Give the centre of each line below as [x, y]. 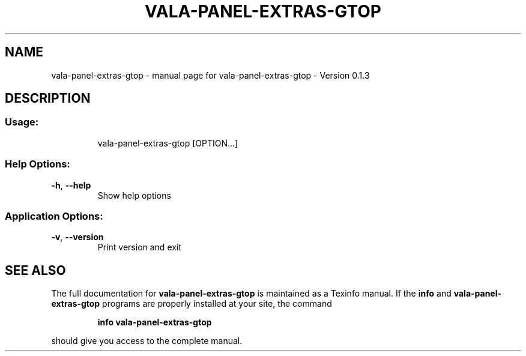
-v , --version [77, 237]
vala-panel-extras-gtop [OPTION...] [168, 143]
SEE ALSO [35, 270]
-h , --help [71, 185]
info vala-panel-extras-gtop [155, 322]
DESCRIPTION [48, 98]
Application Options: [54, 216]
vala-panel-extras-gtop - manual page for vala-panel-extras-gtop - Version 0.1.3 [210, 75]
